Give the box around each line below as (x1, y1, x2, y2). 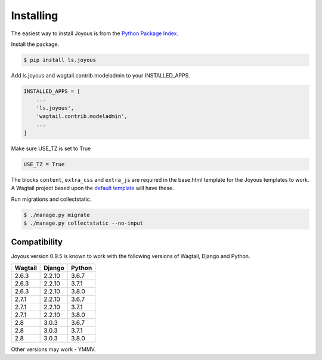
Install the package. (11, 41, 60, 48)
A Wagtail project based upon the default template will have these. (11, 185, 174, 192)
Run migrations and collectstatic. (11, 195, 92, 203)
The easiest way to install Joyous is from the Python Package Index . (11, 30, 179, 37)
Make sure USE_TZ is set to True (11, 145, 91, 152)
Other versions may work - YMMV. (11, 346, 96, 353)
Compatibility (11, 237, 63, 247)
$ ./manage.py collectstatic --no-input (23, 219, 143, 226)
